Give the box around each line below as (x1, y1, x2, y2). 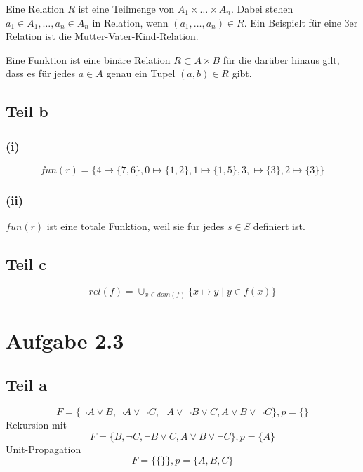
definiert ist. (253, 219, 305, 234)
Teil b (6, 100, 48, 122)
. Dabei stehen (231, 1, 293, 15)
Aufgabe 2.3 (6, 325, 124, 354)
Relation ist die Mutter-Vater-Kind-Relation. (6, 29, 199, 43)
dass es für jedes (6, 66, 76, 81)
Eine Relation (6, 1, 65, 15)
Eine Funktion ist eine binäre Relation (6, 52, 171, 67)
